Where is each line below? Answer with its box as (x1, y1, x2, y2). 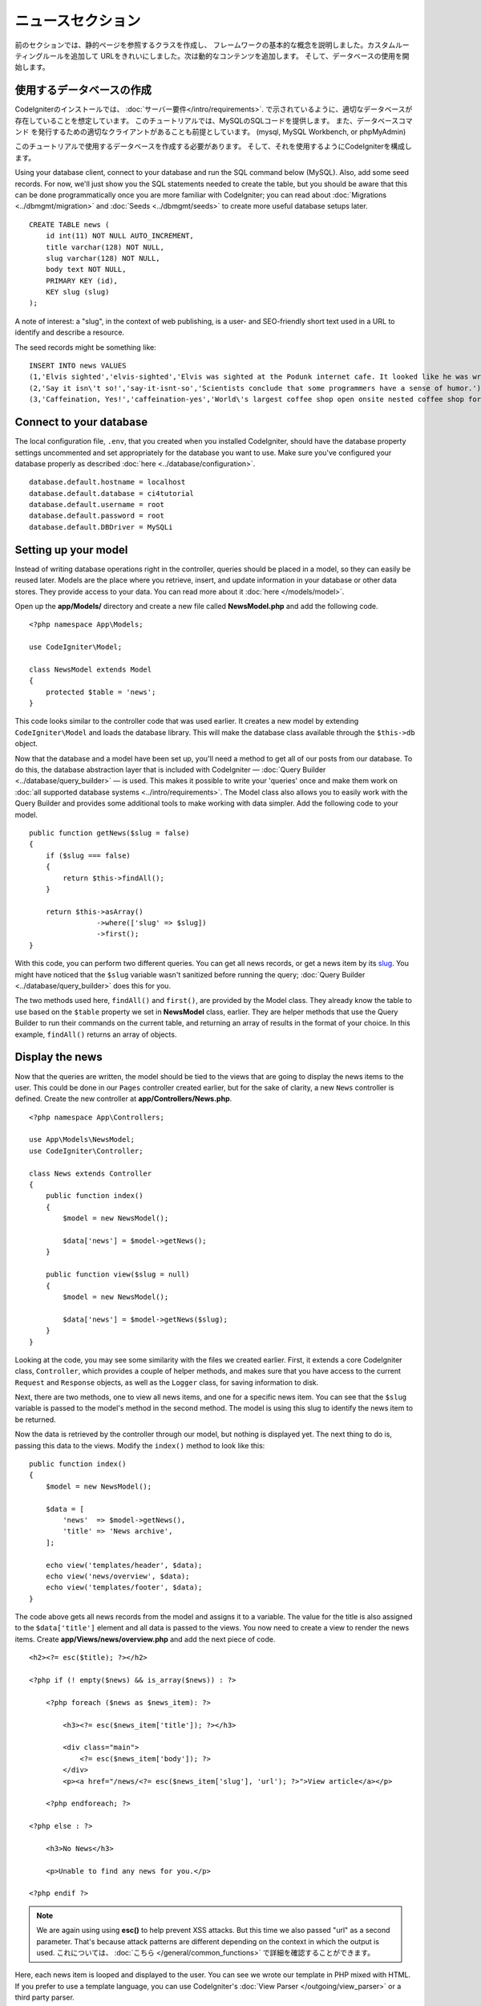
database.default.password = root (29, 511, 164, 521)
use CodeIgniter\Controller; (29, 1146, 143, 1155)
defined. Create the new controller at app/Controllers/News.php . (14, 1094, 232, 1103)
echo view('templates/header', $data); (45, 1561, 203, 1569)
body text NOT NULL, (45, 265, 127, 274)
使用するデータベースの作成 (14, 83, 152, 97)
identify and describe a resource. (14, 327, 124, 337)
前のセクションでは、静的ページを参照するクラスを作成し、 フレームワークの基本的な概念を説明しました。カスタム (14, 40, 396, 50)
